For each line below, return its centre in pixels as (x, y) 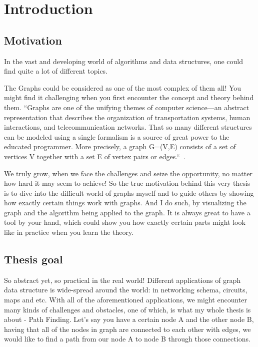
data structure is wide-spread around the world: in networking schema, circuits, (126, 290)
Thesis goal (33, 259)
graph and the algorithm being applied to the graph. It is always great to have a (127, 212)
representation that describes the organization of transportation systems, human (127, 117)
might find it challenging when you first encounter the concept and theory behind (129, 97)
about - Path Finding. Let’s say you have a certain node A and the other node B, (129, 319)
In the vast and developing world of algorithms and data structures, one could (124, 61)
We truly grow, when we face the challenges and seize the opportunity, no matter (128, 173)
